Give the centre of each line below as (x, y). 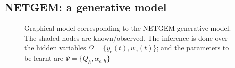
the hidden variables (55, 48)
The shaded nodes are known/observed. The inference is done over (126, 38)
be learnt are (44, 58)
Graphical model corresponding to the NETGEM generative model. (128, 28)
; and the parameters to (193, 48)
